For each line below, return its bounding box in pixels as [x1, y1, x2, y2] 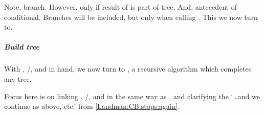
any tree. [4, 73, 32, 84]
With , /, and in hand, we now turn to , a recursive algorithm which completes [4, 63, 252, 74]
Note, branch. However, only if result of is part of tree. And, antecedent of [4, 2, 237, 12]
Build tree [4, 41, 40, 52]
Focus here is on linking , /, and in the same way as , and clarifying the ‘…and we [4, 90, 260, 101]
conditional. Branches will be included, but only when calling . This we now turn [4, 11, 258, 22]
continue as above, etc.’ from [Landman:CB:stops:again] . [4, 101, 180, 111]
